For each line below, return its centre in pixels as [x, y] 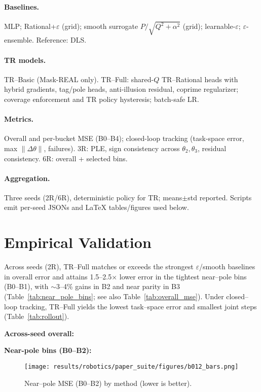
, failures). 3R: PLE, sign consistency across [112, 148]
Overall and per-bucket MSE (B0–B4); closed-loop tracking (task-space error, [124, 138]
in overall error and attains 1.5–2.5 [58, 276]
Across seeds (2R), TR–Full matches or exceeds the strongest [99, 266]
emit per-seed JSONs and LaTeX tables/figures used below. [97, 207]
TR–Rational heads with [200, 79]
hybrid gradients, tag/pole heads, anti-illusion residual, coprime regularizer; [121, 89]
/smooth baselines [227, 266]
